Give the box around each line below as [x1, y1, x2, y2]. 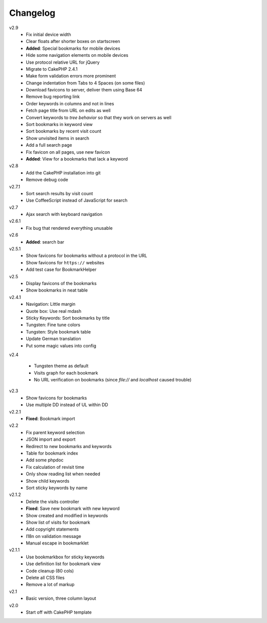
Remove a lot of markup [26, 581, 75, 587]
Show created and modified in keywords [26, 512, 108, 518]
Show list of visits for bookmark [26, 519, 90, 525]
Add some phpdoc [26, 457, 64, 463]
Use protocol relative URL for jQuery [26, 59, 100, 65]
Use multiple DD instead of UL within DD [26, 402, 108, 408]
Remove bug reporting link [26, 94, 80, 100]
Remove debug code [26, 177, 69, 183]
